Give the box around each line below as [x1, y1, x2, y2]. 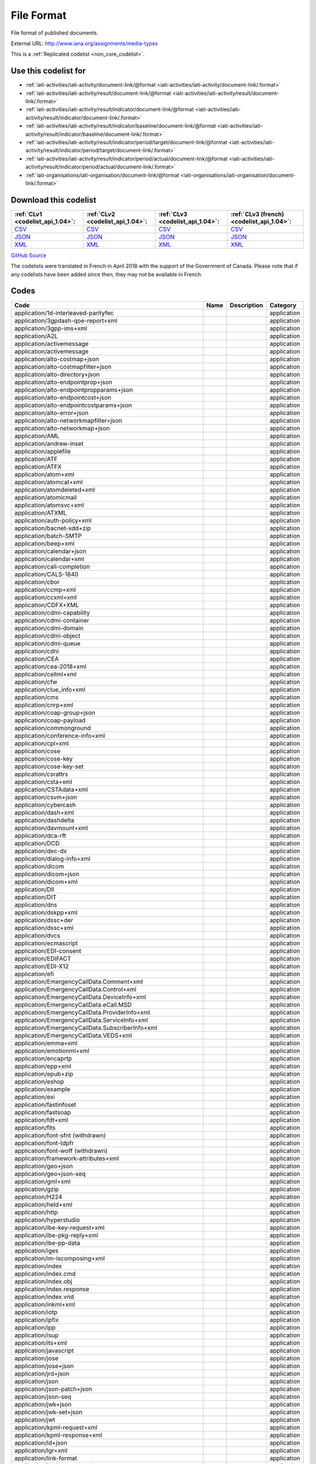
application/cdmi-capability [14, 608, 90, 617]
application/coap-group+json [14, 709, 95, 717]
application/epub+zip [14, 1069, 73, 1078]
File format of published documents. [11, 29, 99, 36]
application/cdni [14, 647, 59, 655]
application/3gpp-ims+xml [14, 324, 88, 332]
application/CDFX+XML [14, 601, 79, 609]
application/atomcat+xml [14, 478, 83, 486]
